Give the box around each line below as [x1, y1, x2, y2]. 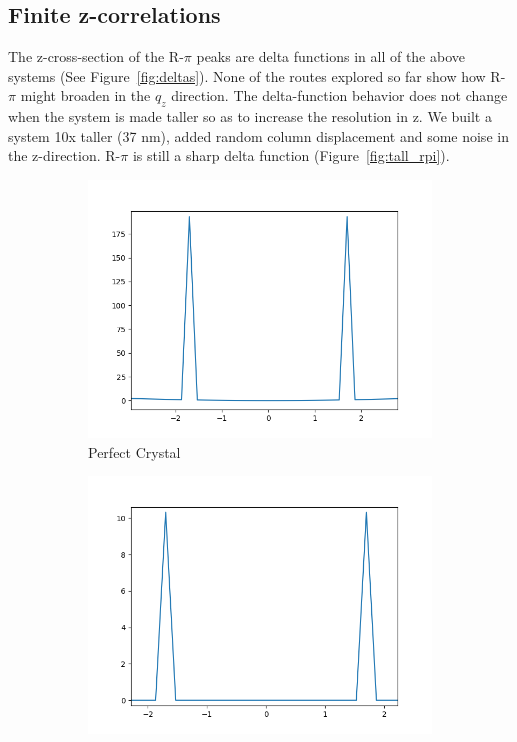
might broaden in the [20, 85, 151, 106]
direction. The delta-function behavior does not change [171, 85, 508, 106]
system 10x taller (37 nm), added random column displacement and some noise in [8, 125, 509, 146]
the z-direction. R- [8, 145, 121, 166]
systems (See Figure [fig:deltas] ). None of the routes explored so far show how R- [8, 65, 506, 86]
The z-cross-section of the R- [8, 46, 184, 67]
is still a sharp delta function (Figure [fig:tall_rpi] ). [132, 145, 450, 166]
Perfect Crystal [88, 441, 181, 462]
